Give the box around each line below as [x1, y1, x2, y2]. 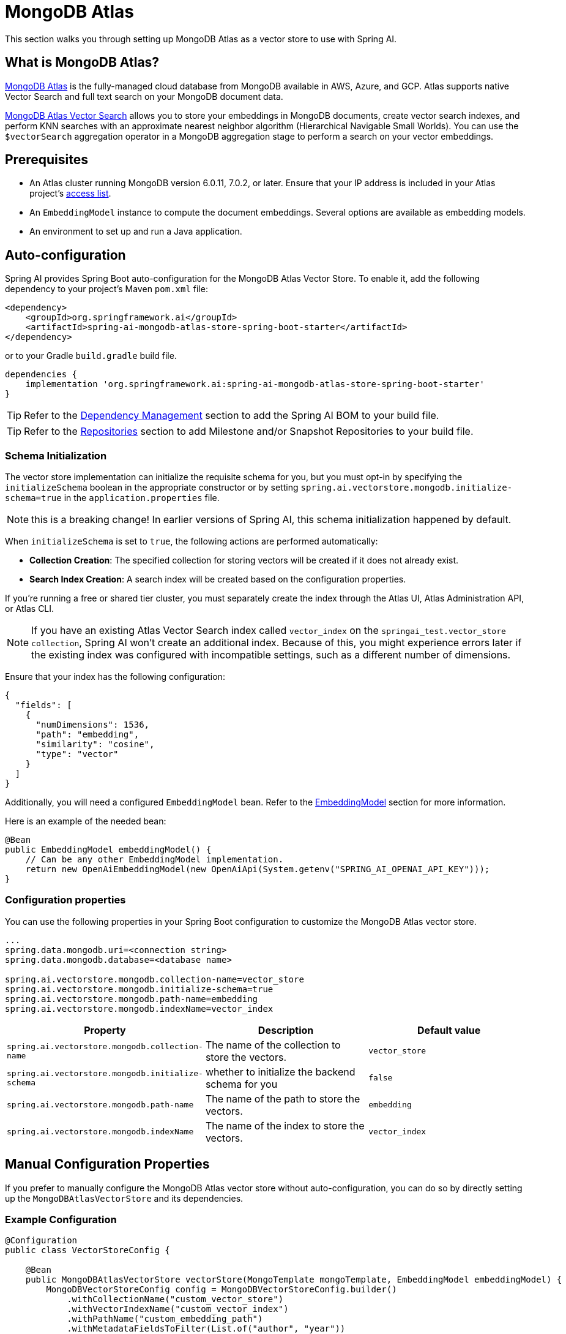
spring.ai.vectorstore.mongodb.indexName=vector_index [5, 1003, 274, 1014]
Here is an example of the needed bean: [5, 816, 166, 827]
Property [84, 1023, 126, 1036]
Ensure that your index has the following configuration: [5, 671, 225, 682]
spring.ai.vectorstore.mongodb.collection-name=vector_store [5, 974, 304, 984]
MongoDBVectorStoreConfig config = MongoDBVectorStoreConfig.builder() [46, 1284, 397, 1295]
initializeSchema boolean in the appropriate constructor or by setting [5, 482, 299, 493]
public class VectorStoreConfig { [5, 1245, 170, 1256]
